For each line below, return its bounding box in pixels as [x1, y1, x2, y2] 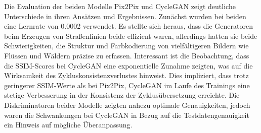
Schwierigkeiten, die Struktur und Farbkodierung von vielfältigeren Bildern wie [4, 40, 249, 51]
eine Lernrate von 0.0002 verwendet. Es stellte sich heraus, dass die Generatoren [4, 21, 253, 31]
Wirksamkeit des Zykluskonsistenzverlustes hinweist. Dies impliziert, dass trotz [4, 70, 249, 81]
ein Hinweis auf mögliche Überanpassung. [4, 119, 133, 130]
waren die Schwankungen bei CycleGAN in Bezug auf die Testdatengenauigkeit [4, 109, 249, 120]
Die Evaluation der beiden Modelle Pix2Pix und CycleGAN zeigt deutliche [4, 1, 236, 11]
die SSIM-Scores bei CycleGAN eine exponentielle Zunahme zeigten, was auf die [4, 60, 253, 71]
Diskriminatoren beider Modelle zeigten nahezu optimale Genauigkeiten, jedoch [4, 99, 250, 110]
